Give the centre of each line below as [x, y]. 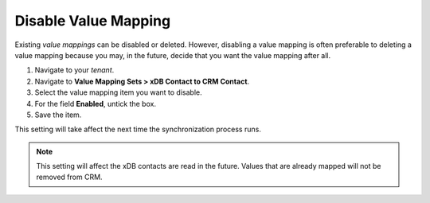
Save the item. [58, 115]
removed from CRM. [69, 177]
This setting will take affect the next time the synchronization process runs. [138, 129]
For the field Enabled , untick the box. [96, 103]
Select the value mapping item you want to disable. [118, 92]
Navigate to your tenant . [74, 70]
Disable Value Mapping [93, 21]
